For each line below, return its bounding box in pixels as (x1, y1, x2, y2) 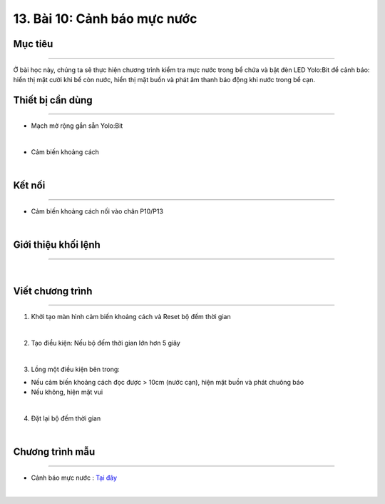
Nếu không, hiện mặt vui (31, 388, 103, 396)
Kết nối (13, 179, 46, 192)
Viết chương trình (13, 285, 93, 297)
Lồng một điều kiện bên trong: (31, 365, 120, 373)
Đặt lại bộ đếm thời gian (31, 414, 101, 423)
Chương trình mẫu (13, 446, 96, 458)
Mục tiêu (13, 38, 53, 50)
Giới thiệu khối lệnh (13, 239, 101, 251)
